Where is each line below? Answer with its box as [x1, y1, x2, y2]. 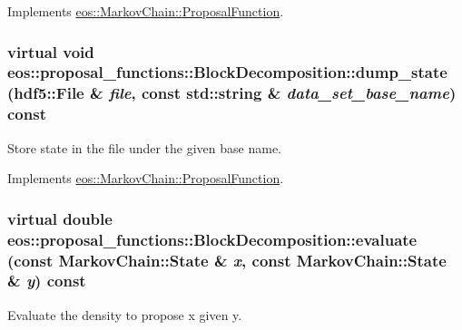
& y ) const [7, 269, 86, 292]
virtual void [7, 40, 94, 63]
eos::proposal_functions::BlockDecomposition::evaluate [7, 228, 418, 250]
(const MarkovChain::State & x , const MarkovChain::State [7, 248, 447, 271]
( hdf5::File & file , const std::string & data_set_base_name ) [7, 82, 457, 104]
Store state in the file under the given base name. [7, 138, 281, 157]
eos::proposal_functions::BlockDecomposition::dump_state [7, 61, 447, 83]
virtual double [7, 207, 113, 229]
